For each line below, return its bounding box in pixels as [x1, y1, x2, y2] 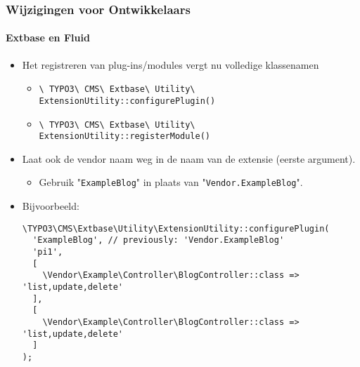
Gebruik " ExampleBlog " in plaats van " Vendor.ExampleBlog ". [39, 175, 303, 189]
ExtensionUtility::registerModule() [39, 131, 210, 142]
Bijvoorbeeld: [22, 199, 79, 213]
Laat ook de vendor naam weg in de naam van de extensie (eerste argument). [22, 151, 356, 166]
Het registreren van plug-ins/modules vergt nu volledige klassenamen [22, 57, 319, 72]
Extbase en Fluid [6, 30, 90, 45]
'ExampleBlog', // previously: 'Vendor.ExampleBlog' [32, 235, 285, 246]
